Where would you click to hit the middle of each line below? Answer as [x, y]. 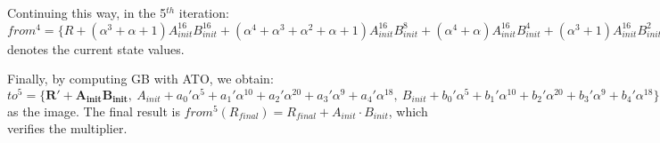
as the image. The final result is [94, 111]
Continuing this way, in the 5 [87, 12]
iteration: [204, 12]
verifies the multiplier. [67, 128]
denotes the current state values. [96, 48]
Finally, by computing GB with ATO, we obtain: [140, 79]
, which [408, 111]
